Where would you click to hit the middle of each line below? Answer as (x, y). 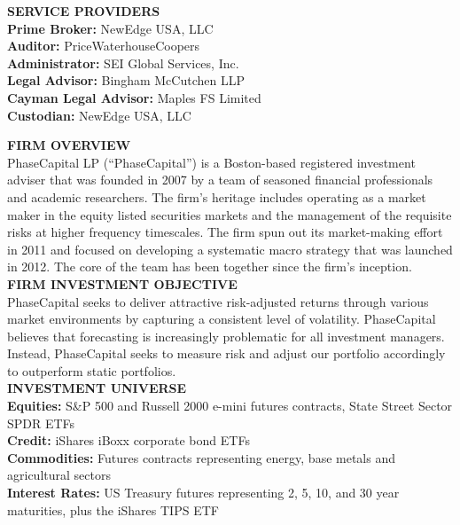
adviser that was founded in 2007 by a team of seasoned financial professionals (220, 180)
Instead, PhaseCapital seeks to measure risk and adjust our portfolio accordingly (226, 353)
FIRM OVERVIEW (69, 145)
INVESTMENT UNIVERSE (97, 388)
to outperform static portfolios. (92, 370)
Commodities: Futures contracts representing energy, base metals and (201, 457)
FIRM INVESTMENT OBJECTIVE (122, 283)
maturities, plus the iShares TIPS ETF (113, 509)
